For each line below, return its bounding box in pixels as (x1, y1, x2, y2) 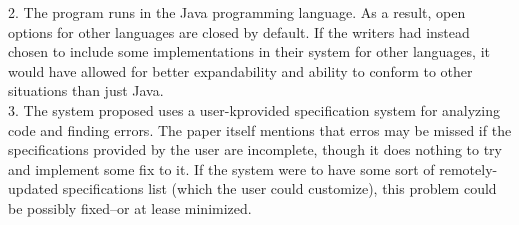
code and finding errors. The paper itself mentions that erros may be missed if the (8, 119, 512, 140)
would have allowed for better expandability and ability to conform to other (8, 60, 473, 81)
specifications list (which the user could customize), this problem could (62, 178, 497, 199)
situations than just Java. (8, 80, 164, 101)
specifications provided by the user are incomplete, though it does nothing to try (8, 139, 502, 160)
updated (8, 178, 59, 199)
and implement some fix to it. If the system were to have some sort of (8, 158, 435, 179)
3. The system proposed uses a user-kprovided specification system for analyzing (8, 99, 500, 120)
